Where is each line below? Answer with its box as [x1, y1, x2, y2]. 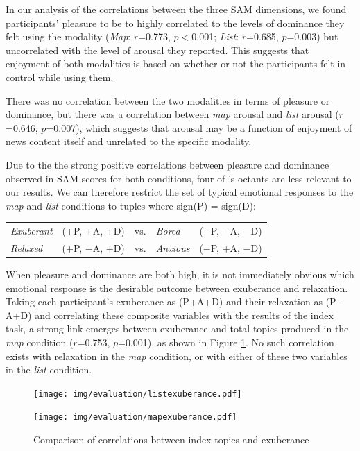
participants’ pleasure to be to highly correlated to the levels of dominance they [6, 15, 345, 30]
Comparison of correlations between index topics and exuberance [33, 432, 309, 447]
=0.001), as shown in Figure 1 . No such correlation [118, 334, 334, 349]
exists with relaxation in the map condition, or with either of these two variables [6, 348, 348, 363]
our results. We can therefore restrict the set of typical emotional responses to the [6, 185, 354, 199]
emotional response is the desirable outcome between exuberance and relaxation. [6, 280, 348, 295]
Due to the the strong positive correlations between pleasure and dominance [6, 157, 329, 171]
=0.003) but [286, 29, 338, 44]
